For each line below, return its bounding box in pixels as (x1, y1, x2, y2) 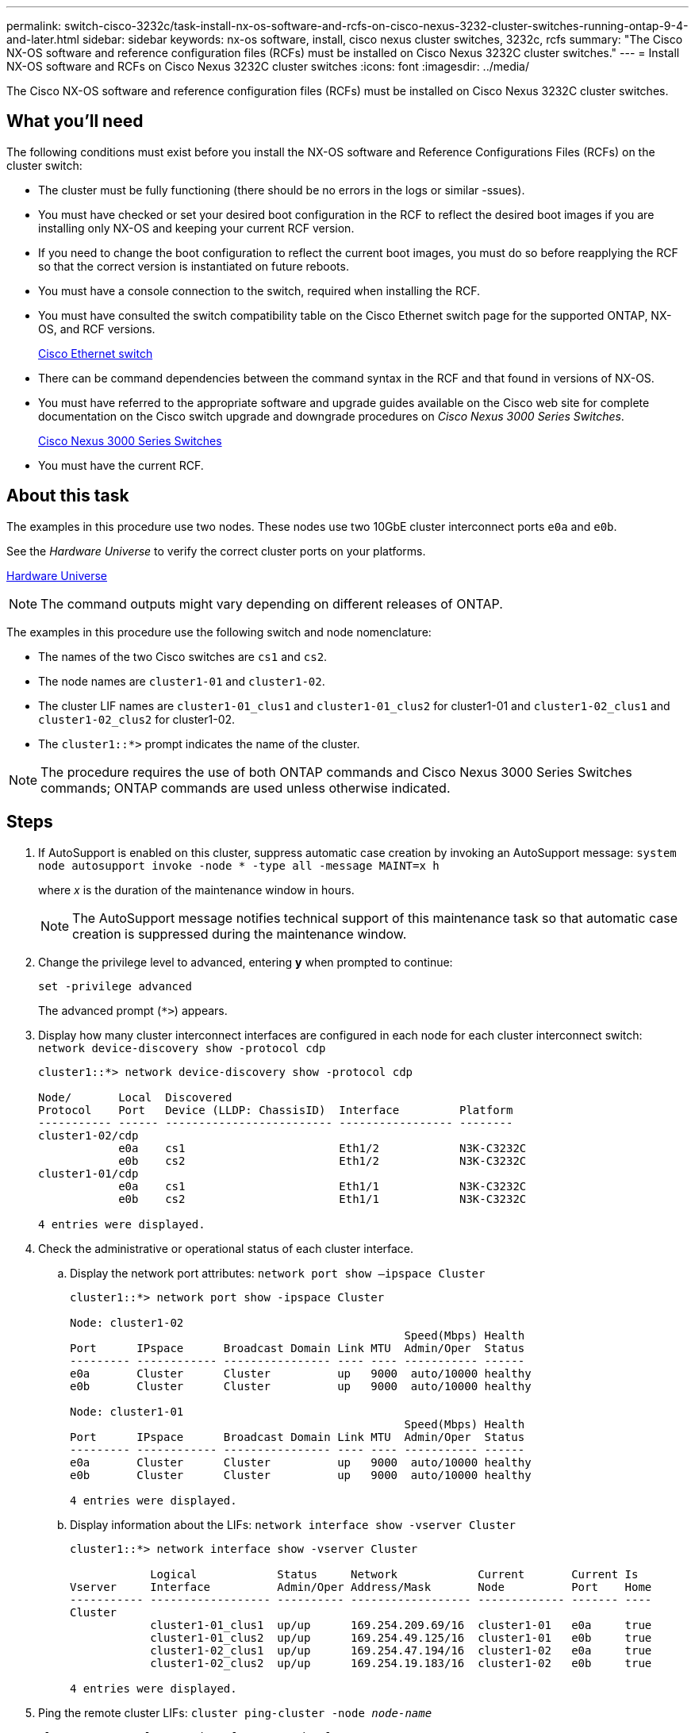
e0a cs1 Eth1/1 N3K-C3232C (118, 1179, 527, 1193)
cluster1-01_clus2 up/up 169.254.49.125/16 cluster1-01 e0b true (150, 1631, 652, 1644)
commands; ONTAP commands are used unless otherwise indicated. (40, 779, 451, 796)
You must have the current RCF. (38, 458, 204, 472)
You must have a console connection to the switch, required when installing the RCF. (38, 283, 480, 298)
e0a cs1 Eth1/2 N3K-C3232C (118, 1141, 527, 1155)
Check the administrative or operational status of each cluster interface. (38, 1241, 414, 1255)
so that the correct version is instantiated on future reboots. (38, 259, 349, 273)
